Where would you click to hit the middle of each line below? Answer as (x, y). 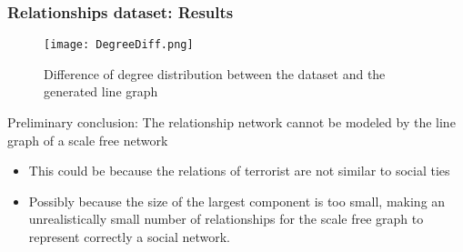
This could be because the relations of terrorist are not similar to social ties (239, 171)
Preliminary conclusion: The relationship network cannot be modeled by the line (231, 122)
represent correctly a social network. (130, 237)
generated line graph (101, 91)
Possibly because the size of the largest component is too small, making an (237, 201)
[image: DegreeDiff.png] (119, 45)
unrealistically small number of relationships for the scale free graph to (226, 219)
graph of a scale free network (88, 140)
